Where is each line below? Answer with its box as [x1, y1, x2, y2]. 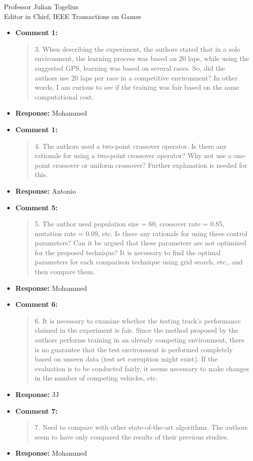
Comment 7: [15, 405, 58, 416]
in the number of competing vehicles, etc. [35, 373, 158, 383]
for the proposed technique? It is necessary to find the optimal [35, 247, 221, 257]
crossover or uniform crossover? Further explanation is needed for [53, 160, 248, 170]
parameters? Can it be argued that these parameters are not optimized [35, 238, 247, 248]
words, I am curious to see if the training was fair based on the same [35, 82, 239, 92]
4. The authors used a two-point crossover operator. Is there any [35, 140, 227, 151]
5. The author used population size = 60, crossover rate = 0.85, [35, 219, 224, 229]
